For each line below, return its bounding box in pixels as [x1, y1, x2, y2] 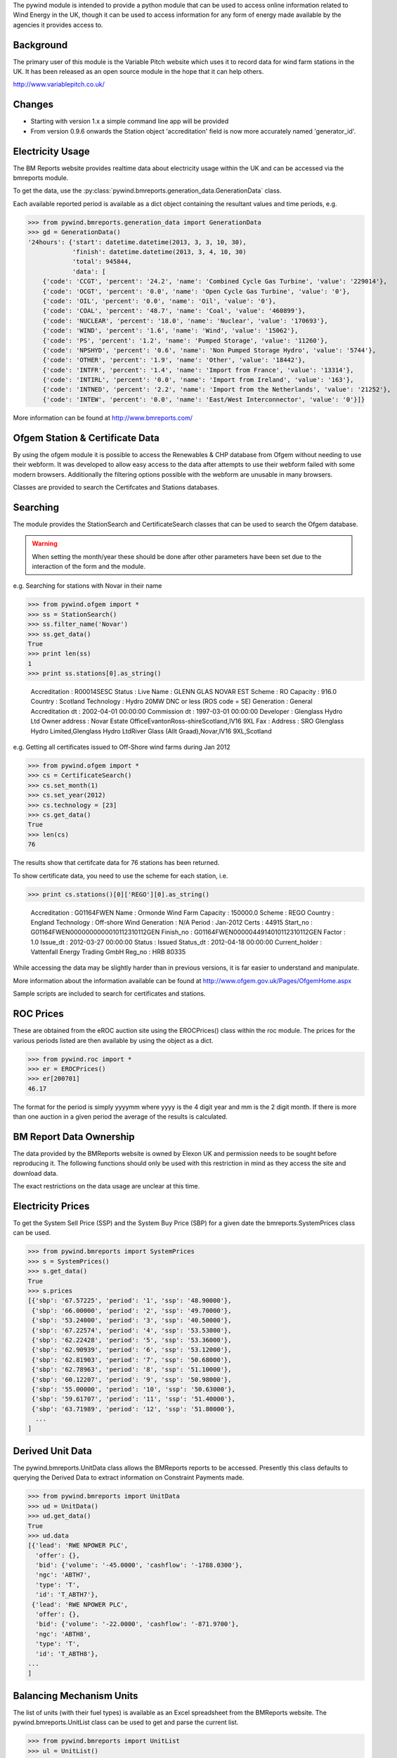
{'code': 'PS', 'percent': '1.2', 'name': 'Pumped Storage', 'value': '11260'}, [42, 336, 328, 345]
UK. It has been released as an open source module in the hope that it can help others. [13, 68, 264, 76]
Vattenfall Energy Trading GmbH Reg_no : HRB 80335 [30, 948, 186, 956]
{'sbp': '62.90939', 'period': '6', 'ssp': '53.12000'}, [32, 1346, 232, 1354]
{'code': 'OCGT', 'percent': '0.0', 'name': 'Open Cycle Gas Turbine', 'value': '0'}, [42, 287, 351, 295]
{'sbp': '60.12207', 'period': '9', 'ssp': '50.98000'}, [32, 1375, 232, 1383]
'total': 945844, [72, 257, 132, 266]
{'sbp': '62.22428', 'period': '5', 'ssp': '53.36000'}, [32, 1336, 232, 1344]
